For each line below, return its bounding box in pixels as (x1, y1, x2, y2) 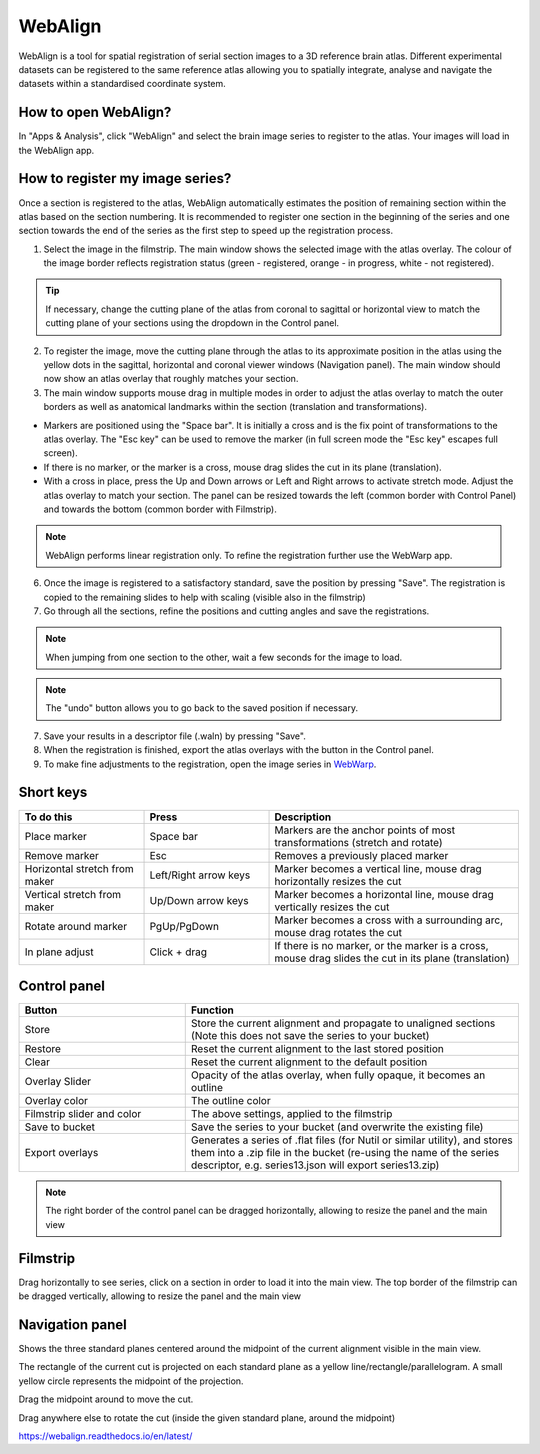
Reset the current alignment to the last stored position (190, 1042, 444, 1056)
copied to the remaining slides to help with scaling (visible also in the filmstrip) (43, 591, 367, 603)
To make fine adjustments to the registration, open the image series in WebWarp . (43, 758, 377, 770)
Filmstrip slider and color (24, 1107, 142, 1121)
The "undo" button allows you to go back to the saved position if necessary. (45, 702, 359, 714)
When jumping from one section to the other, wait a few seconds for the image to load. (45, 651, 403, 663)
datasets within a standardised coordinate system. (18, 78, 227, 90)
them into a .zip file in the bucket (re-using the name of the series (190, 1146, 500, 1160)
